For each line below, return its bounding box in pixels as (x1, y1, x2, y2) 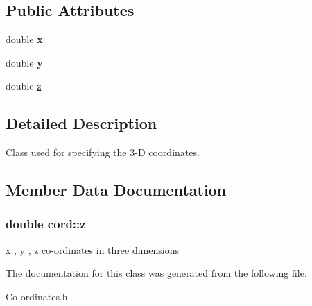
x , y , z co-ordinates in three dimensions (6, 242, 179, 257)
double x (6, 32, 43, 46)
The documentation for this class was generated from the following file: (6, 266, 307, 280)
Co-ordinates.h (6, 289, 68, 303)
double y (6, 55, 43, 69)
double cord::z (6, 215, 86, 232)
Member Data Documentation (6, 179, 227, 201)
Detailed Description (6, 112, 157, 134)
